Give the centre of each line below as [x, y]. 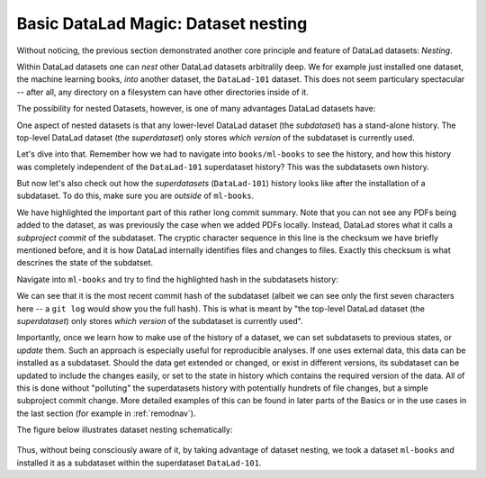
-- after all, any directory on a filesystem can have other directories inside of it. [163, 92]
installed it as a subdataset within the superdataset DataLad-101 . [139, 463]
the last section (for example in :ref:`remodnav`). [106, 413]
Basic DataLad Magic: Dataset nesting [162, 23]
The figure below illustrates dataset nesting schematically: [125, 430]
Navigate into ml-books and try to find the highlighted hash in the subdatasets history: [178, 279]
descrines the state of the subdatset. [85, 263]
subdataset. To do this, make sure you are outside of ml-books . [135, 196]
